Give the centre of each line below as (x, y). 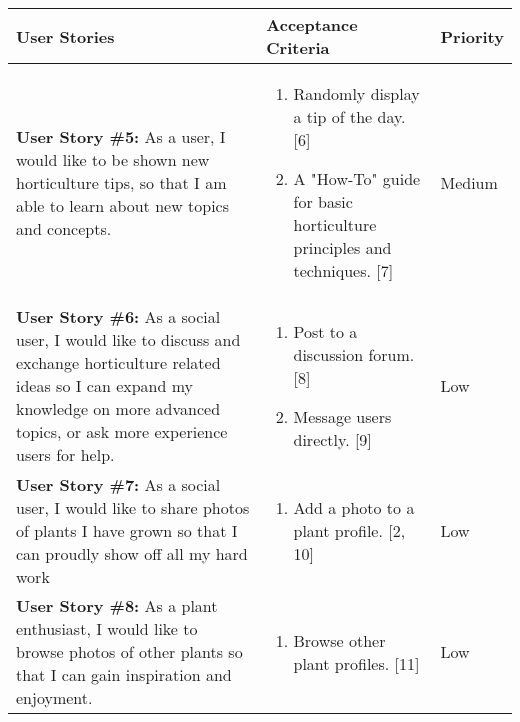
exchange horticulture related (118, 362)
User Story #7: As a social (118, 484)
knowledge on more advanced (118, 408)
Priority (472, 36)
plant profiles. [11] (356, 663)
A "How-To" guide (357, 178)
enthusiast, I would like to (107, 628)
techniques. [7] (343, 270)
